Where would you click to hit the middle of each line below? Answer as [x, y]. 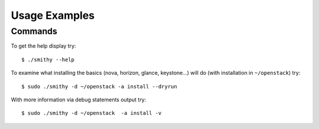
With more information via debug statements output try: [79, 100]
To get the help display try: [43, 46]
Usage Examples [53, 15]
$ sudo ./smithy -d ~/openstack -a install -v [92, 113]
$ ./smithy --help [48, 59]
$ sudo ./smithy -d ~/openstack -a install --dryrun [99, 86]
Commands [34, 31]
